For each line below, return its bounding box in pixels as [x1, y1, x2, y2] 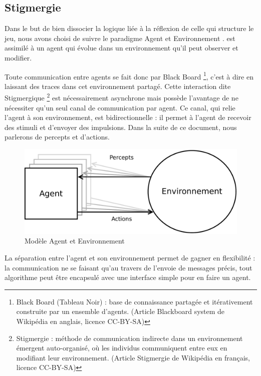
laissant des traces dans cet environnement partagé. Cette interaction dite [5, 80, 231, 91]
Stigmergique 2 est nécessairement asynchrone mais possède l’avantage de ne [5, 91, 238, 103]
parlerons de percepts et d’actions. [5, 131, 110, 142]
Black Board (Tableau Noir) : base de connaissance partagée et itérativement [16, 296, 253, 306]
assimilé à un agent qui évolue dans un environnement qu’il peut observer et [5, 42, 238, 53]
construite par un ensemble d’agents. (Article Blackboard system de [16, 306, 225, 316]
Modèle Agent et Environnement [25, 235, 125, 246]
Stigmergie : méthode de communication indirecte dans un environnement [16, 332, 243, 343]
